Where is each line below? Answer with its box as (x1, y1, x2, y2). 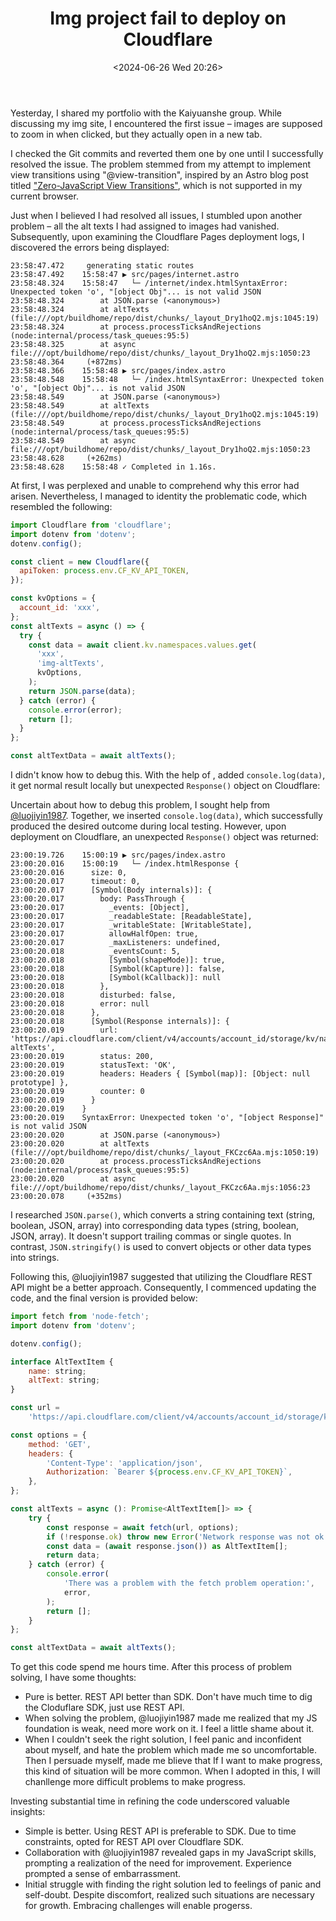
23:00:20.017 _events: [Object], (10, 903, 190, 913)
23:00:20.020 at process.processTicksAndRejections (10, 1157, 262, 1167)
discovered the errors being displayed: (10, 241, 170, 253)
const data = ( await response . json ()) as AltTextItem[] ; (46, 1541, 288, 1551)
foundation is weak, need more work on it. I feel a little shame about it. (24, 1723, 315, 1735)
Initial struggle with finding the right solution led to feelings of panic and (24, 1878, 322, 1891)
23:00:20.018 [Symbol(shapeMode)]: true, (10, 955, 226, 966)
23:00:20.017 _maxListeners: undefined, (10, 938, 222, 948)
